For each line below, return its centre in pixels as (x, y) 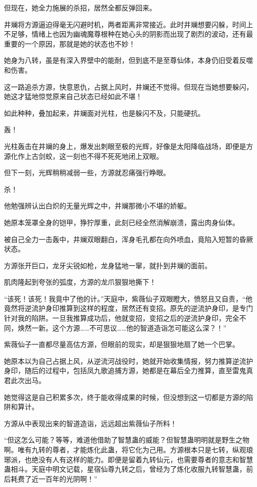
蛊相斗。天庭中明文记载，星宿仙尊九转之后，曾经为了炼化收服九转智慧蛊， (125, 469)
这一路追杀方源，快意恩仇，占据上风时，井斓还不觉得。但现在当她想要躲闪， (128, 86)
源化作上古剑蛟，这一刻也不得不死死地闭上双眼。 (84, 156)
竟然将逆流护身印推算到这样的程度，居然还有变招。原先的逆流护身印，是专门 (128, 308)
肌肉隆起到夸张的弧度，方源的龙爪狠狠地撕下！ (80, 282)
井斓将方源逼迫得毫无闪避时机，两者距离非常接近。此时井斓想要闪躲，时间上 (128, 24)
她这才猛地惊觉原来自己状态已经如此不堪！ (73, 96)
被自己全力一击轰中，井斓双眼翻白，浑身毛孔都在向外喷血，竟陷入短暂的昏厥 (128, 239)
